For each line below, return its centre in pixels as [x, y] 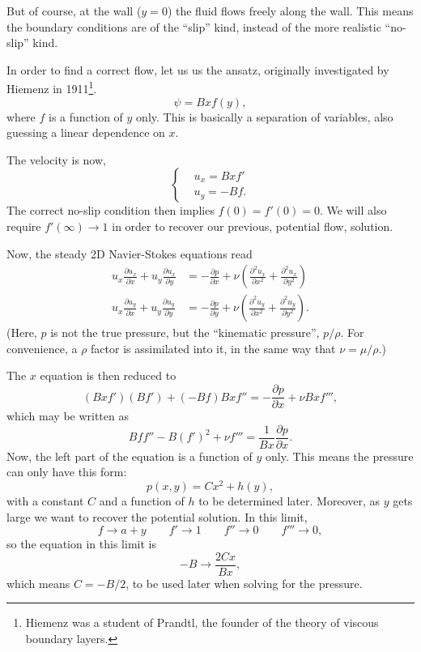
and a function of [142, 501]
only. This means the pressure [340, 456]
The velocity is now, [56, 159]
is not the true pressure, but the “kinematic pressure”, [185, 332]
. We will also [353, 210]
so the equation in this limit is [81, 544]
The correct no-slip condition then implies [111, 210]
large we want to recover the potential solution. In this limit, [157, 516]
